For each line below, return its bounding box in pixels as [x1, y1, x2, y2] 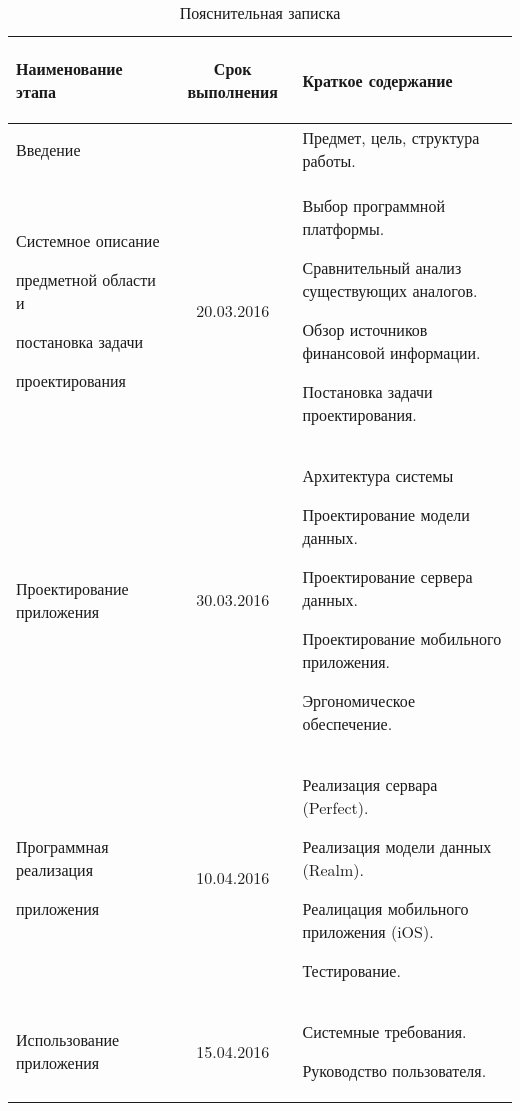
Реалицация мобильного [302, 897, 469, 920]
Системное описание [16, 228, 160, 252]
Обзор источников [302, 318, 428, 341]
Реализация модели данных [302, 835, 492, 858]
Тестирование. [302, 959, 401, 982]
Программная [16, 835, 109, 858]
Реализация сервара [302, 773, 438, 796]
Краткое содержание [302, 68, 453, 92]
